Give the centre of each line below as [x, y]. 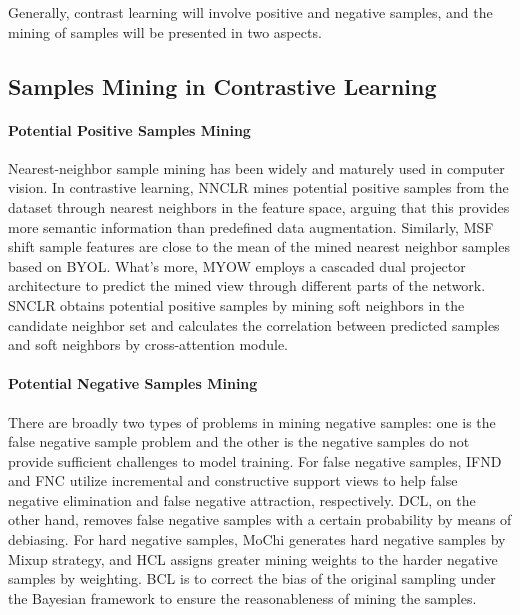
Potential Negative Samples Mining [133, 383]
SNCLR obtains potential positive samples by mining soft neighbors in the [236, 304]
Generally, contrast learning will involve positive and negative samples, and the [250, 12]
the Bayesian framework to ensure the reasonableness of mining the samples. [242, 597]
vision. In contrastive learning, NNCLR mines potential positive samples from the [258, 187]
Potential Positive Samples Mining [129, 129]
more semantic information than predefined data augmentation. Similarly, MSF [251, 226]
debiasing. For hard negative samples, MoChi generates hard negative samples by [257, 539]
